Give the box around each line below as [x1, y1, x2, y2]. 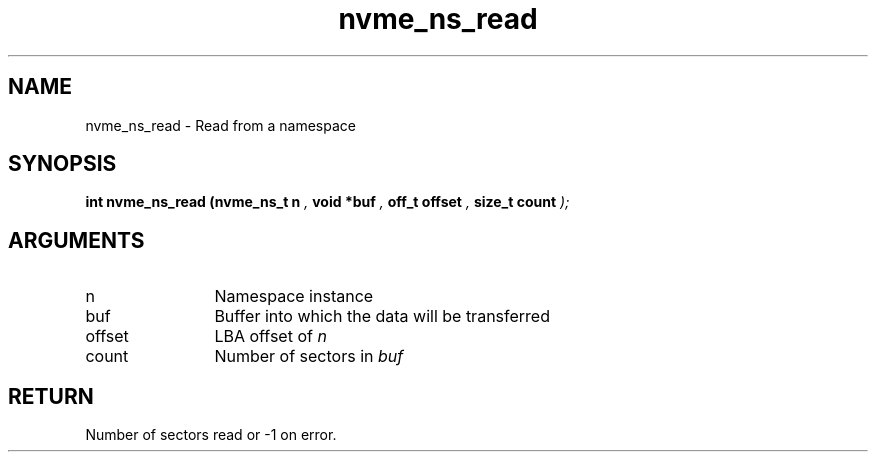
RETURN [8, 383, 94, 409]
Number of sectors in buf [214, 346, 404, 367]
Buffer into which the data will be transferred [214, 306, 550, 327]
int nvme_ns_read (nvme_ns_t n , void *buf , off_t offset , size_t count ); [85, 193, 570, 211]
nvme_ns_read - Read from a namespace [85, 116, 356, 134]
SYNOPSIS [8, 151, 117, 177]
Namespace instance [214, 286, 374, 307]
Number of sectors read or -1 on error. [85, 426, 337, 444]
